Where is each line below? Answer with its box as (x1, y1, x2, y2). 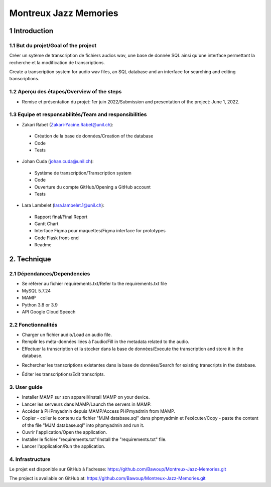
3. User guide (9, 384, 43, 391)
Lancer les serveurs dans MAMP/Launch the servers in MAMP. (22, 401, 152, 407)
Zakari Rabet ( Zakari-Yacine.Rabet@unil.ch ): (22, 121, 114, 127)
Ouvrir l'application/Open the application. (22, 429, 107, 435)
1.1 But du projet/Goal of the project (9, 42, 97, 49)
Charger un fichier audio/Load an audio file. (22, 332, 112, 338)
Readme (34, 242, 52, 248)
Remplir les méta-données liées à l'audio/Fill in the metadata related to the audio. (22, 339, 190, 345)
